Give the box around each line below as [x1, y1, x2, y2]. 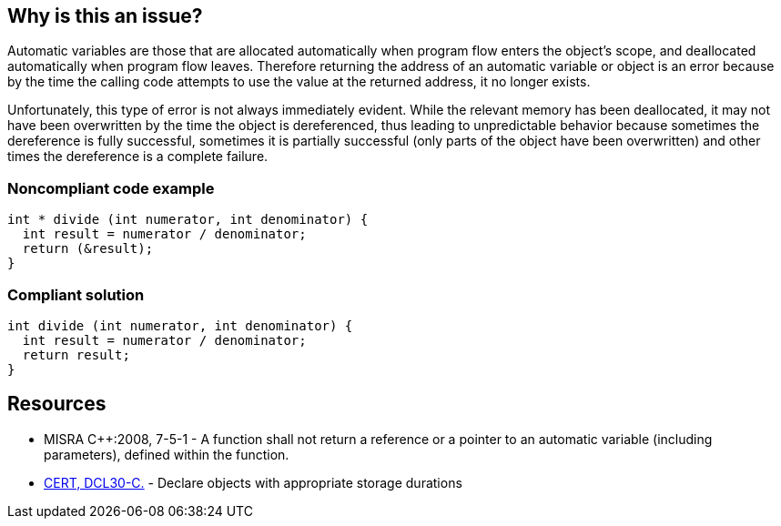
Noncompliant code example [7, 178, 215, 197]
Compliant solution [7, 285, 145, 304]
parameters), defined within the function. [44, 446, 289, 462]
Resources [7, 392, 106, 416]
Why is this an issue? [7, 5, 203, 27]
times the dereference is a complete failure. [7, 148, 269, 165]
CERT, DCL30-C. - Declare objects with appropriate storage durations [44, 474, 462, 491]
